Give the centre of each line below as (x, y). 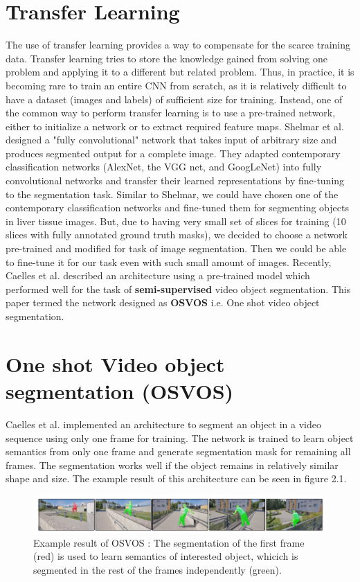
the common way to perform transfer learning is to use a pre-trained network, (171, 113)
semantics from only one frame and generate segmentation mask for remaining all (178, 451)
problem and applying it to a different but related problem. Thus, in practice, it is (180, 72)
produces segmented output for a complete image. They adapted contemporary (173, 153)
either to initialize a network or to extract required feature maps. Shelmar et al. (175, 126)
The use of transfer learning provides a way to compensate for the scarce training (178, 45)
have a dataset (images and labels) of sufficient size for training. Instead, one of (174, 99)
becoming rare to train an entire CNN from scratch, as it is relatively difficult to (176, 85)
